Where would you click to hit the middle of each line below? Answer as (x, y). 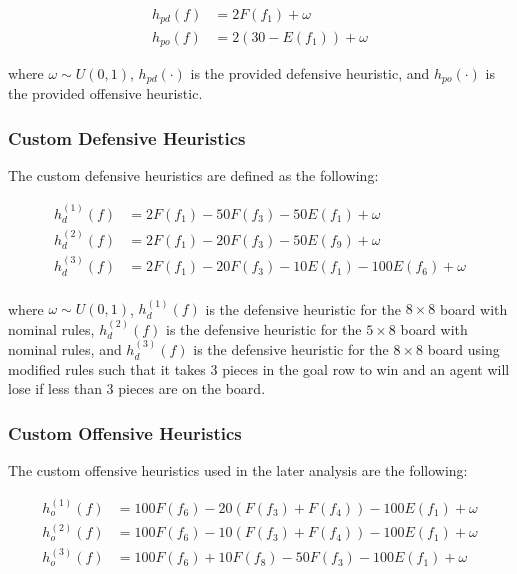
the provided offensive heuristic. (105, 93)
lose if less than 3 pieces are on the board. (137, 388)
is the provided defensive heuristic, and (310, 72)
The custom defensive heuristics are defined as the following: (193, 175)
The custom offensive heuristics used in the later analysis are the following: (238, 470)
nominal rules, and (65, 349)
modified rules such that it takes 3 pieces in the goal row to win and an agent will (259, 368)
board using (463, 349)
